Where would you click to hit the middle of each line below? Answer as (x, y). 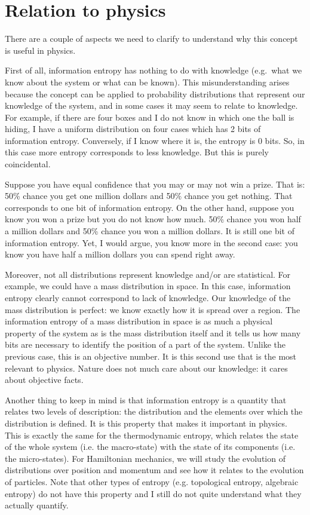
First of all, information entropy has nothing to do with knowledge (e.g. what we (154, 70)
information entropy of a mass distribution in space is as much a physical (139, 321)
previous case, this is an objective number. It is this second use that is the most (151, 356)
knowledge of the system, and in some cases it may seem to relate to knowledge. (151, 105)
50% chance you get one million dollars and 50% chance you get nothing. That (149, 196)
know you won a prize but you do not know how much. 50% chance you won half (153, 219)
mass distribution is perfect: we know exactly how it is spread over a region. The (153, 309)
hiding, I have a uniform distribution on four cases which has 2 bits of (133, 129)
